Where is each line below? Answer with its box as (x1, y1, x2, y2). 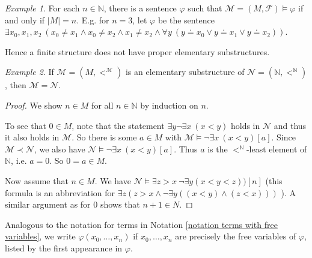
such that (188, 2, 222, 14)
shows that (100, 198, 140, 211)
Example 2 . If (5, 65, 54, 78)
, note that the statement (72, 119, 165, 131)
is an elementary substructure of (125, 65, 245, 78)
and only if (5, 13, 45, 26)
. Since (271, 131, 296, 143)
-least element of (246, 142, 307, 155)
